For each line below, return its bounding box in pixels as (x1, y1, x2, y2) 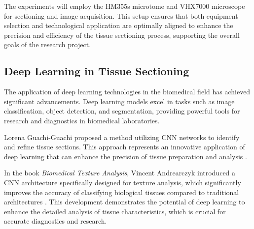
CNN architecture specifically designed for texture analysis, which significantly (4, 177, 241, 187)
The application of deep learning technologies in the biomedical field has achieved (4, 86, 251, 97)
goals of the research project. (4, 39, 91, 50)
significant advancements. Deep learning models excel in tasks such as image (4, 96, 235, 106)
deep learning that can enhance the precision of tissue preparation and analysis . (4, 151, 247, 161)
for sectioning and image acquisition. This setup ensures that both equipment (4, 10, 238, 21)
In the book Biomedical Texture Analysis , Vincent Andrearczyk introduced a (4, 168, 236, 178)
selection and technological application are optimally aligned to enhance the (4, 20, 233, 30)
